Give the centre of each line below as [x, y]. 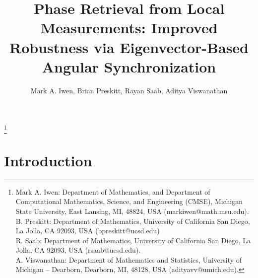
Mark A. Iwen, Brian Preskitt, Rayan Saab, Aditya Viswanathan [129, 90]
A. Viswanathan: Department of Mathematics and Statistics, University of [129, 259]
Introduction [48, 160]
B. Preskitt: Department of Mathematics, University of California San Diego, [133, 221]
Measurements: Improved [129, 28]
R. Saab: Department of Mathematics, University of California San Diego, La [133, 240]
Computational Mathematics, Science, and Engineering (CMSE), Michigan [129, 201]
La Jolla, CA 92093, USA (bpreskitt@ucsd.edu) [88, 231]
